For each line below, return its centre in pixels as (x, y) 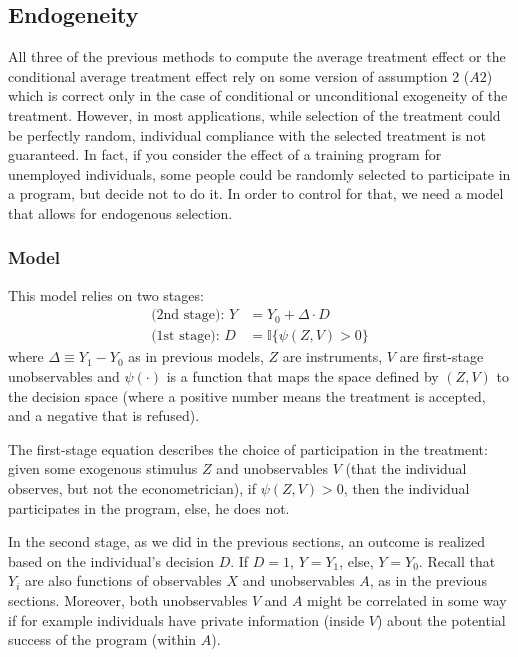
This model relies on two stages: (106, 294)
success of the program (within (102, 639)
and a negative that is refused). (104, 415)
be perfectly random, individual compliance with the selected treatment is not (247, 134)
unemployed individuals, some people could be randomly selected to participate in (259, 173)
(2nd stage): (188, 315)
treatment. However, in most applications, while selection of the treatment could (254, 114)
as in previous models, (196, 356)
